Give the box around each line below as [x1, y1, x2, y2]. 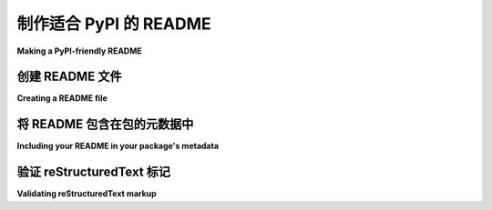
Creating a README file [16, 93, 108, 104]
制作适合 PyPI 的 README [16, 14, 211, 34]
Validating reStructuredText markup [16, 188, 157, 199]
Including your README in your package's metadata [16, 141, 219, 152]
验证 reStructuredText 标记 [16, 165, 171, 180]
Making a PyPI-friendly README [16, 45, 142, 56]
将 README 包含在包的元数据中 [16, 116, 194, 132]
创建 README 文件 [16, 69, 122, 85]
